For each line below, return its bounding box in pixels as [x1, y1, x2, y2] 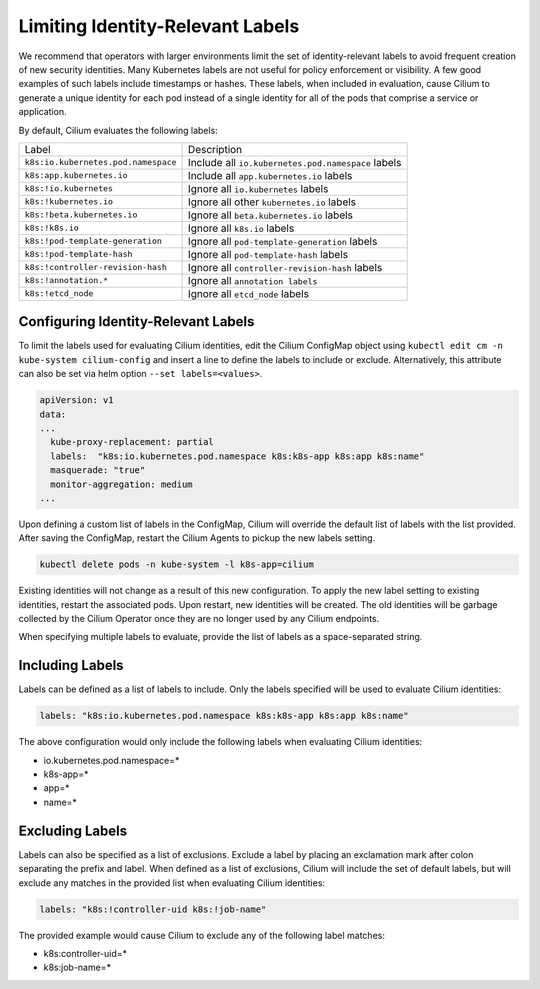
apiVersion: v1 [39, 395, 114, 406]
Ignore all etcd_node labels [187, 286, 310, 300]
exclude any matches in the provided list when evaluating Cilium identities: [18, 876, 325, 889]
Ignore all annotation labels [187, 273, 318, 287]
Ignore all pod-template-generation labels [187, 234, 378, 248]
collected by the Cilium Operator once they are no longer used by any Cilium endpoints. [18, 613, 380, 625]
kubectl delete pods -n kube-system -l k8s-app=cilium [39, 559, 314, 570]
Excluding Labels [18, 822, 128, 839]
